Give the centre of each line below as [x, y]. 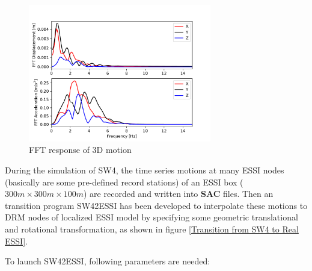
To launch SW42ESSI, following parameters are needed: [108, 261]
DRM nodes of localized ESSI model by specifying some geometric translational [151, 217]
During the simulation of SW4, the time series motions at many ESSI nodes [145, 170]
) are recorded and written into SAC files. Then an [179, 194]
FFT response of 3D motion [80, 150]
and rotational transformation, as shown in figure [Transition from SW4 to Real [152, 229]
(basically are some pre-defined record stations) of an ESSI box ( [124, 182]
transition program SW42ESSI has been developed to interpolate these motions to [156, 205]
